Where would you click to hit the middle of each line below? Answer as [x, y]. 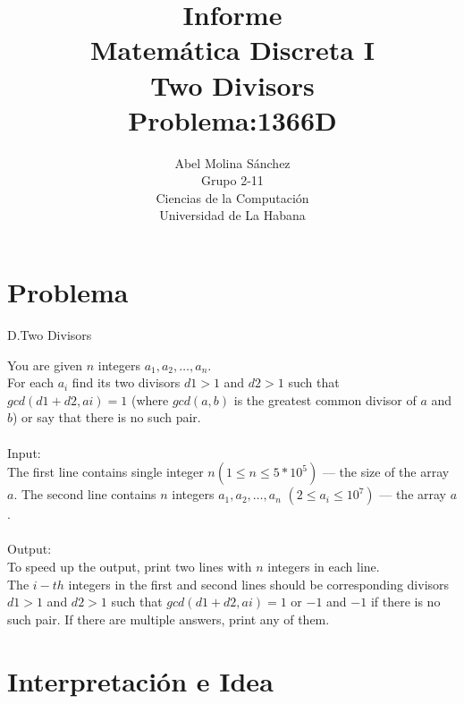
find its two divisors [126, 382]
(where [150, 399]
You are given [45, 365]
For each [30, 382]
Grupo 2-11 [232, 180]
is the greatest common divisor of [325, 399]
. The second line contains [85, 494]
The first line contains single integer [105, 472]
